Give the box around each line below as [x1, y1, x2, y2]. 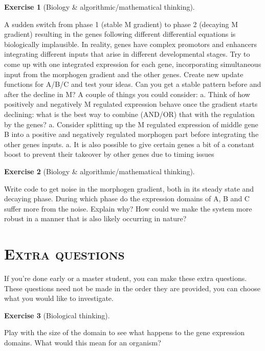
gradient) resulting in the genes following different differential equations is [4, 29, 236, 39]
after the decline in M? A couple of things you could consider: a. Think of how [4, 88, 250, 99]
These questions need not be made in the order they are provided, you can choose [4, 283, 260, 293]
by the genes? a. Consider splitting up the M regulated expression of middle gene [4, 119, 258, 129]
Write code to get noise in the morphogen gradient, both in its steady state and [4, 183, 254, 194]
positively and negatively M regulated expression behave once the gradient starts [4, 99, 258, 109]
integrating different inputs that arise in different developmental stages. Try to [4, 49, 250, 59]
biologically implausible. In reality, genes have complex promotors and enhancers [4, 38, 257, 49]
